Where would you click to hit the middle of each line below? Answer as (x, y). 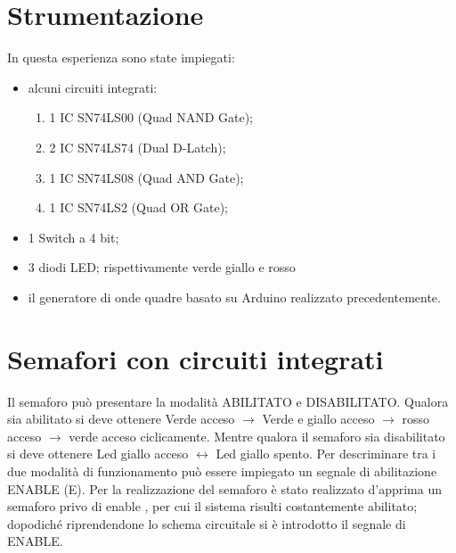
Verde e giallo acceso (318, 419)
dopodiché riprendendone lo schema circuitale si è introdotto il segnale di (207, 523)
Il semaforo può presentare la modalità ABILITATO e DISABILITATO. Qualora (228, 401)
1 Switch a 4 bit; (73, 237)
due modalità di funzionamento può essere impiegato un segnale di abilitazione (222, 470)
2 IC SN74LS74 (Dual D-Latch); (138, 147)
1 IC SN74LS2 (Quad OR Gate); (138, 207)
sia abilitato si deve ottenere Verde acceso (121, 419)
